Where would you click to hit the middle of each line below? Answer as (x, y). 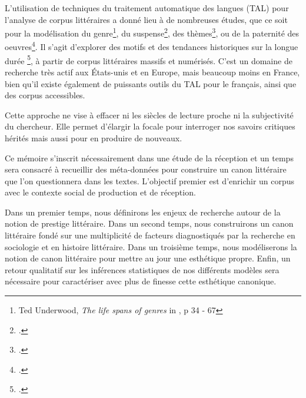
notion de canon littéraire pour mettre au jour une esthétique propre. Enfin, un (148, 258)
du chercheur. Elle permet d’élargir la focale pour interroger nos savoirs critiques (150, 126)
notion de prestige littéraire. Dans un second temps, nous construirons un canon (149, 223)
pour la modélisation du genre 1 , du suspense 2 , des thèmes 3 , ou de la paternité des (152, 32)
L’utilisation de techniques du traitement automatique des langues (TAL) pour (147, 8)
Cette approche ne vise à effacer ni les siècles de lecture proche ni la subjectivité (149, 115)
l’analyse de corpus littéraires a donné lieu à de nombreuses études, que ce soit (146, 19)
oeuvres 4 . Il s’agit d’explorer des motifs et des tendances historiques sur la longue (152, 46)
